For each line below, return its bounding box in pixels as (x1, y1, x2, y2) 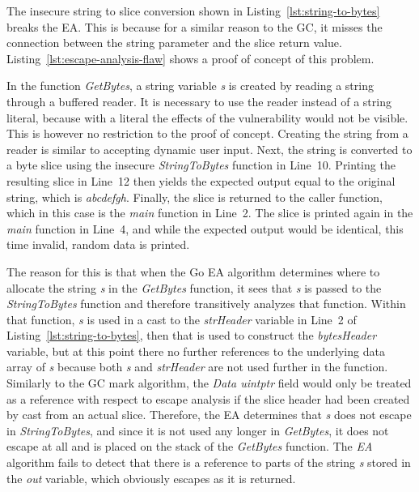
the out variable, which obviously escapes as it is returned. (6, 469, 296, 486)
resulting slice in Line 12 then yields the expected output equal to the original (6, 172, 396, 189)
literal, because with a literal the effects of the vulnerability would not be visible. (6, 109, 408, 126)
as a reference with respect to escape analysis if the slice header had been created (6, 390, 410, 407)
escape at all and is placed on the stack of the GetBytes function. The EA (6, 438, 373, 455)
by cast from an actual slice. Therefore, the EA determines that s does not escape (6, 406, 412, 423)
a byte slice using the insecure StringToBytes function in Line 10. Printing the (6, 156, 396, 173)
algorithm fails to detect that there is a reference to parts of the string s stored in (6, 454, 411, 471)
